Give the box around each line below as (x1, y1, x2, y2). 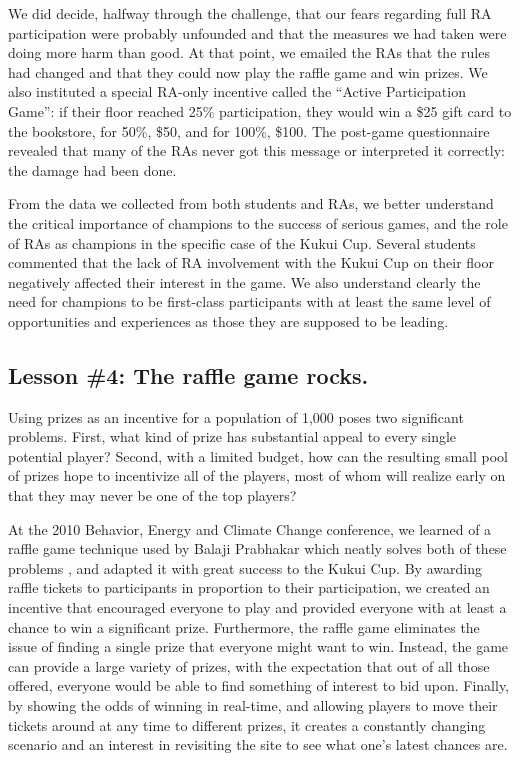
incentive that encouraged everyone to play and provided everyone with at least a (8, 597, 507, 618)
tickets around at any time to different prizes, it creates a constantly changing (8, 714, 486, 735)
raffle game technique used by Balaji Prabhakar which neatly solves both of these (8, 538, 507, 559)
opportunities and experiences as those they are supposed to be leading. (8, 310, 449, 331)
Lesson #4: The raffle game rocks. (8, 359, 369, 390)
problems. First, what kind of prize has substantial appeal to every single (8, 426, 457, 447)
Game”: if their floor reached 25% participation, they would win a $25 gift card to (8, 100, 512, 121)
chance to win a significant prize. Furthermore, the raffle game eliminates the (8, 616, 480, 637)
